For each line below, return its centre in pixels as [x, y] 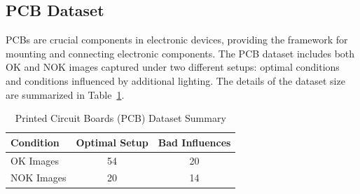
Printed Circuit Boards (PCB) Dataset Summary [120, 118]
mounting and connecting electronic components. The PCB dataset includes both [180, 53]
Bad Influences [194, 142]
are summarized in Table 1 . [65, 94]
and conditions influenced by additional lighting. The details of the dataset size [175, 80]
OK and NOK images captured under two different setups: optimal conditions [173, 67]
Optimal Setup [112, 142]
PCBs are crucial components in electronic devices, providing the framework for [177, 40]
